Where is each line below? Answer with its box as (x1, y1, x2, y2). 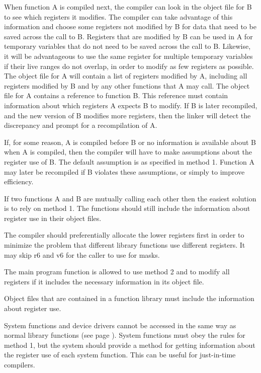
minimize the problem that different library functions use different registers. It (4, 240, 245, 250)
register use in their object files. (4, 212, 102, 223)
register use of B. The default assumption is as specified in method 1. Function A (4, 156, 254, 167)
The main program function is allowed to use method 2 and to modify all (4, 266, 230, 277)
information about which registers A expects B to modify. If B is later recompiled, (4, 100, 257, 110)
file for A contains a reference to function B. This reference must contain (4, 90, 228, 101)
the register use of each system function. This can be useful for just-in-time (4, 349, 236, 360)
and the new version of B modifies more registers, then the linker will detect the (4, 110, 251, 120)
